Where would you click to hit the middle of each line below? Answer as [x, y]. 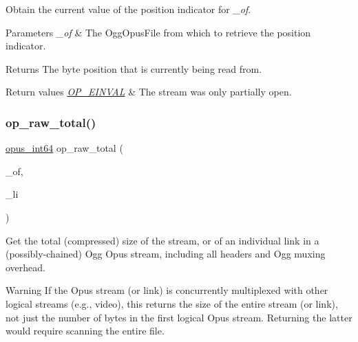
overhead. [25, 267]
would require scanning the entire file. [85, 331]
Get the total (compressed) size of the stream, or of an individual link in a [162, 240]
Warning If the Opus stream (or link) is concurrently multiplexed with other [167, 290]
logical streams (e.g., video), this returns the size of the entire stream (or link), [172, 303]
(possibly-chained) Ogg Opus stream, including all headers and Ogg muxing [166, 254]
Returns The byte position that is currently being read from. [134, 68]
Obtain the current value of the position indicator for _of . [128, 9]
